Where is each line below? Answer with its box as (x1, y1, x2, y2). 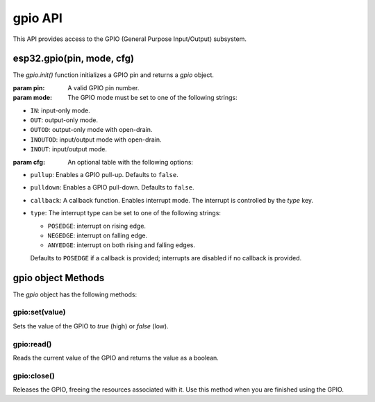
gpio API (12, 10, 62, 26)
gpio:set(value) (12, 308, 66, 317)
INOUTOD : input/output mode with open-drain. (30, 135, 162, 144)
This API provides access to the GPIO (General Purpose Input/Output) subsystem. (12, 35, 247, 43)
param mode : (12, 94, 53, 102)
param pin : (12, 83, 45, 92)
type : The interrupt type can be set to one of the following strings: (30, 209, 222, 217)
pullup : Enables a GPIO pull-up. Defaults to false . (30, 170, 178, 178)
